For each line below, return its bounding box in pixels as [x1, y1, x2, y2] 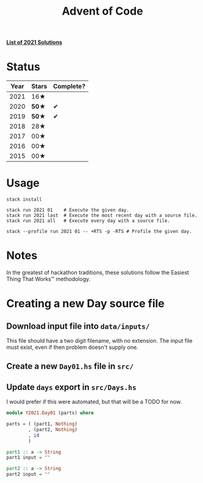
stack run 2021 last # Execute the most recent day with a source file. [6, 212, 198, 219]
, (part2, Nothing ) [28, 426, 78, 432]
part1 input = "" [6, 454, 51, 461]
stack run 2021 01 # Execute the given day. [6, 207, 130, 213]
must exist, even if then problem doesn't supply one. [6, 343, 138, 351]
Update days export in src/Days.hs [6, 382, 137, 392]
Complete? [52, 82, 86, 91]
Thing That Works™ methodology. [6, 276, 91, 282]
